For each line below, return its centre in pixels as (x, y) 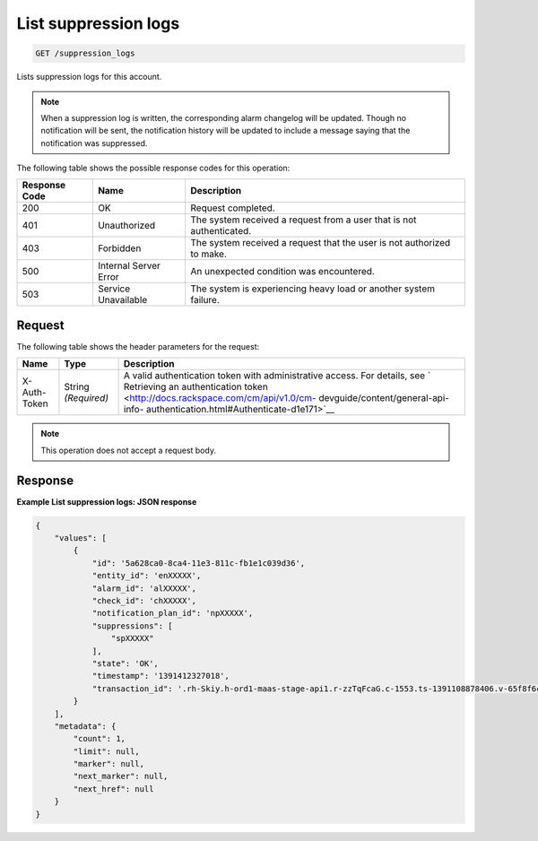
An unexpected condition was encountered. (282, 272)
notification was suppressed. (94, 143)
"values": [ (81, 538)
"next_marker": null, (121, 776)
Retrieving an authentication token (195, 387)
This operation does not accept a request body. (129, 450)
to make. (208, 254)
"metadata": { (85, 726)
